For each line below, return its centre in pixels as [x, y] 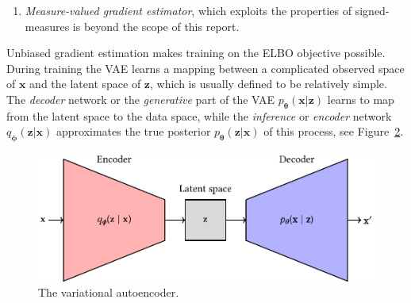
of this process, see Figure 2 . [334, 131]
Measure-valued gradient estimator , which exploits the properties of [188, 10]
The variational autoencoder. [109, 292]
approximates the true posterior [134, 131]
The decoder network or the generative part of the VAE [141, 99]
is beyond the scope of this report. [156, 26]
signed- [372, 10]
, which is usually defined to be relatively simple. [269, 84]
